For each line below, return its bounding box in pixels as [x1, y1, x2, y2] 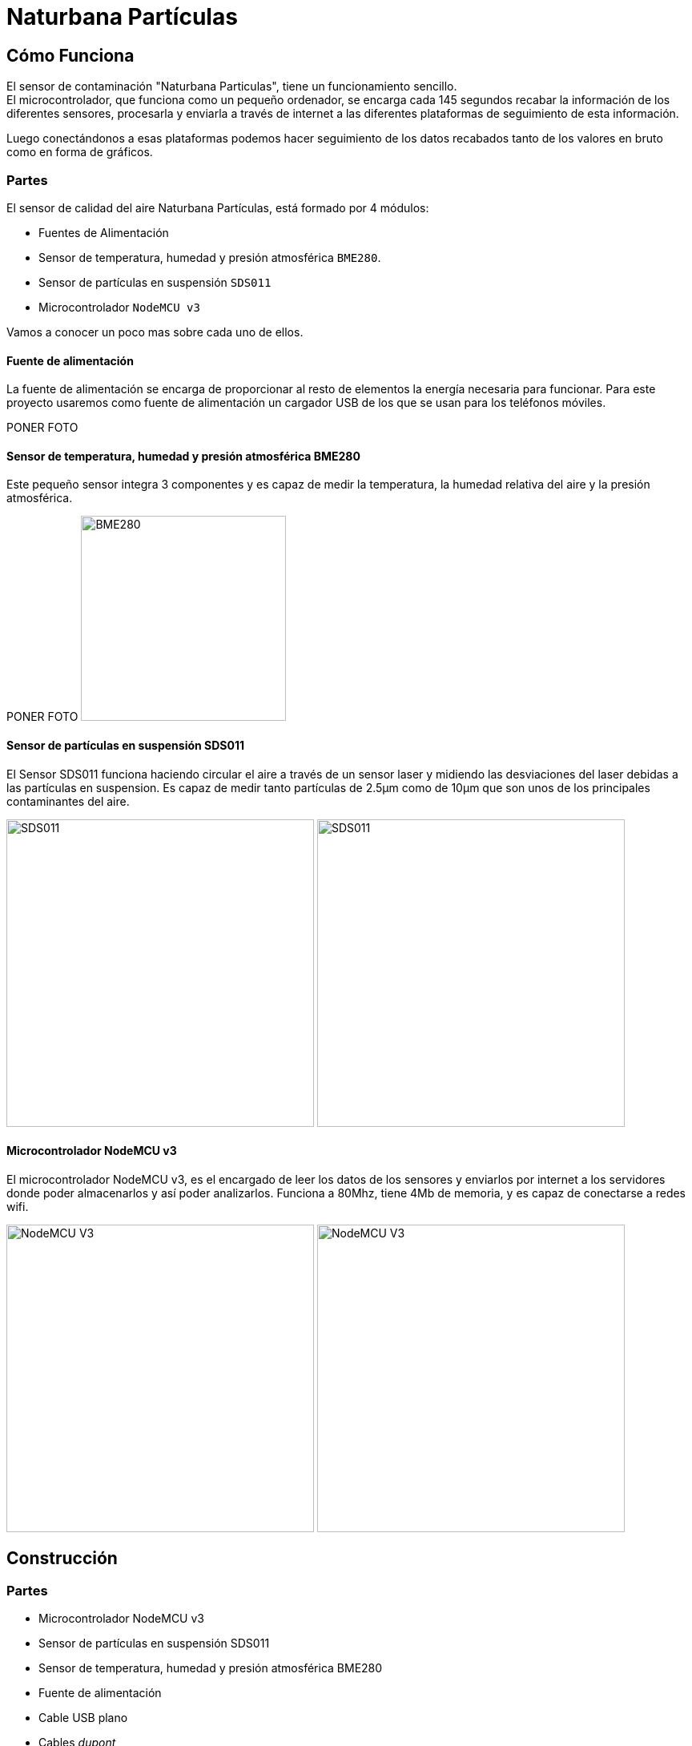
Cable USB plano [38, 1711, 128, 1725]
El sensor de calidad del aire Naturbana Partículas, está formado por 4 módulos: [6, 200, 429, 215]
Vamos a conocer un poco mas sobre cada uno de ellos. [6, 324, 304, 339]
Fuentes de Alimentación [38, 225, 169, 239]
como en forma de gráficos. [6, 145, 153, 159]
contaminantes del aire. [6, 794, 130, 808]
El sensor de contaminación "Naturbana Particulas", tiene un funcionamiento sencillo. [6, 79, 457, 94]
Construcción [6, 1548, 118, 1569]
